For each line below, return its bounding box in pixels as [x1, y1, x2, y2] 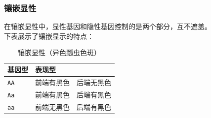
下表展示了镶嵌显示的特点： [4, 30, 94, 41]
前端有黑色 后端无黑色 [35, 77, 111, 87]
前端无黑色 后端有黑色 [35, 101, 111, 112]
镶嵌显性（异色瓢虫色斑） [18, 47, 101, 58]
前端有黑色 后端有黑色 [35, 89, 111, 99]
